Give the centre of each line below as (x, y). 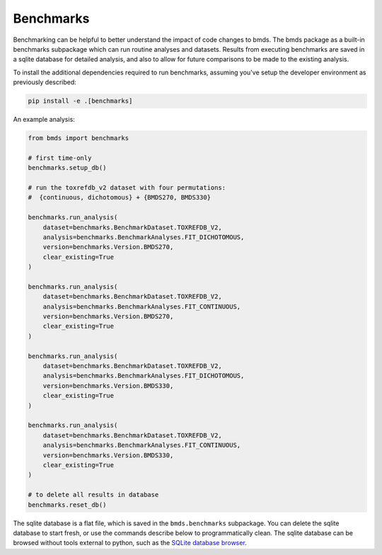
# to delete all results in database (93, 495)
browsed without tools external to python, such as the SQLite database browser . (130, 543)
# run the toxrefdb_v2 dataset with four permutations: (127, 188)
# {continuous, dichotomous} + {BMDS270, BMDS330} (120, 198)
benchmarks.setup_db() (67, 168)
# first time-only (60, 158)
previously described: (45, 82)
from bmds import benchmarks (79, 138)
